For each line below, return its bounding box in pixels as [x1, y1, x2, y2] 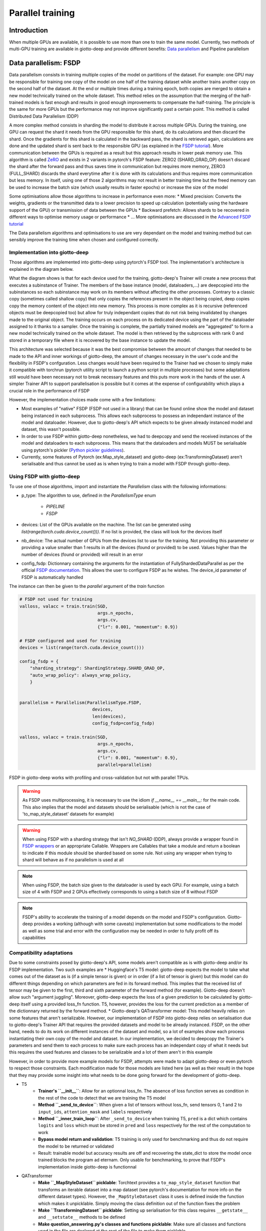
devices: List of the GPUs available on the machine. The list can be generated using [21, 522, 192, 528]
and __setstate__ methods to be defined [38, 1214, 126, 1220]
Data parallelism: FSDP [9, 59, 81, 67]
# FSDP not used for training [19, 596, 93, 602]
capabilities [22, 935, 46, 940]
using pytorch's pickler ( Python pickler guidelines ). [21, 447, 125, 453]
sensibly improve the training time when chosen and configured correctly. [9, 237, 159, 243]
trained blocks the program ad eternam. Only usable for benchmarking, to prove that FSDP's [38, 1157, 226, 1163]
